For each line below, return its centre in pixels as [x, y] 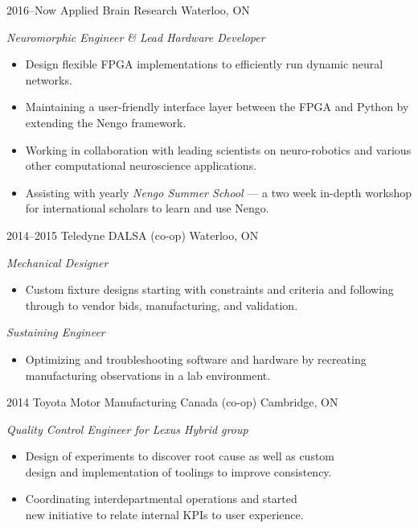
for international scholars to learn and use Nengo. [147, 208]
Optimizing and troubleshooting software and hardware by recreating [196, 359]
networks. [49, 79]
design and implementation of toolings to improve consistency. [178, 471]
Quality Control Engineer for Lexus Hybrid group [127, 429]
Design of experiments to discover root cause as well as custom [180, 456]
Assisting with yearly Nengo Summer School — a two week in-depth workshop [218, 192]
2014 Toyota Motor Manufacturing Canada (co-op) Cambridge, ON [172, 402]
